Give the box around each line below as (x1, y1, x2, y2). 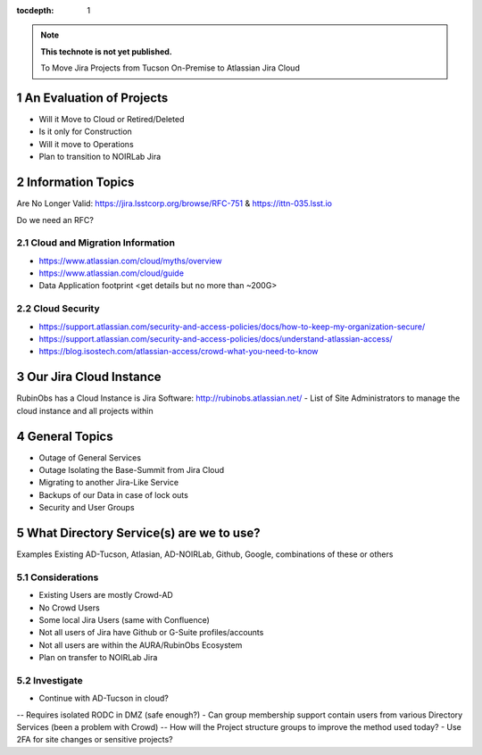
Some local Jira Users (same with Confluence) (38, 614, 210, 625)
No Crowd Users (38, 602, 100, 613)
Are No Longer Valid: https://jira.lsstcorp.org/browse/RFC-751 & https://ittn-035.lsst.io (16, 198, 332, 209)
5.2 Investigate (16, 674, 84, 686)
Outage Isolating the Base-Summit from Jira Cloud (38, 464, 225, 475)
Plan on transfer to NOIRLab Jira (38, 652, 158, 663)
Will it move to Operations (38, 138, 134, 149)
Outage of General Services (38, 452, 142, 463)
